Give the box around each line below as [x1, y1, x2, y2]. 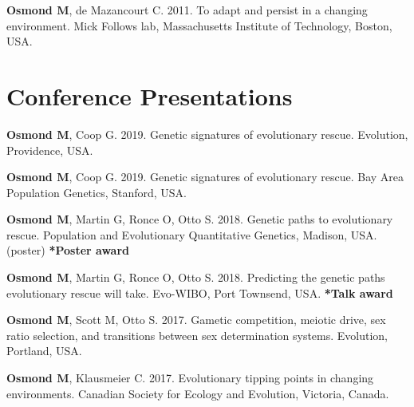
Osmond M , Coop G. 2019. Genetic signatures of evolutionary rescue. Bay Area [6, 168, 404, 185]
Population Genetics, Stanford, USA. [6, 184, 187, 200]
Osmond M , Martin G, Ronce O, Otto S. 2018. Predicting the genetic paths [6, 269, 385, 286]
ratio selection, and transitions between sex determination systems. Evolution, [6, 326, 388, 343]
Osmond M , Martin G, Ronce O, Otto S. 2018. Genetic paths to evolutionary [6, 211, 393, 227]
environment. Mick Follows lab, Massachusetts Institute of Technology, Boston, [6, 17, 392, 34]
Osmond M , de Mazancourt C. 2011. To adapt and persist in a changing [6, 2, 368, 18]
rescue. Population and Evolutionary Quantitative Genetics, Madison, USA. [6, 226, 377, 243]
